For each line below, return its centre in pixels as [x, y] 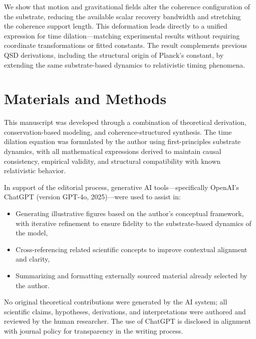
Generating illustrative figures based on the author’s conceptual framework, [130, 213]
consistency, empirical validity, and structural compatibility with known [112, 161]
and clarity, [33, 259]
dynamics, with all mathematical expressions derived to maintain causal [113, 151]
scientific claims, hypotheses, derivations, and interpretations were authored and [125, 311]
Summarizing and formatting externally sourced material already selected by [131, 275]
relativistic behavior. [35, 170]
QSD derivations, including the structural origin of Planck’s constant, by [114, 55]
